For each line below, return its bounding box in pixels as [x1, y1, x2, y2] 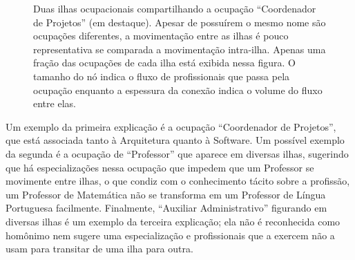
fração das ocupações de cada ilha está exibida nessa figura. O [33, 55, 296, 70]
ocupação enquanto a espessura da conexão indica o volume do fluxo [33, 82, 323, 97]
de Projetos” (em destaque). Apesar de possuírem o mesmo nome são [33, 15, 326, 29]
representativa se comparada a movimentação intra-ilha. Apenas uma [33, 41, 326, 56]
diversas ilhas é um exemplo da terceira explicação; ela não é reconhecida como [6, 214, 340, 228]
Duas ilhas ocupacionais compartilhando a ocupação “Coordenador [33, 1, 316, 15]
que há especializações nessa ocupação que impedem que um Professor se [6, 160, 314, 174]
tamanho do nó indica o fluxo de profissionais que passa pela [33, 68, 290, 83]
